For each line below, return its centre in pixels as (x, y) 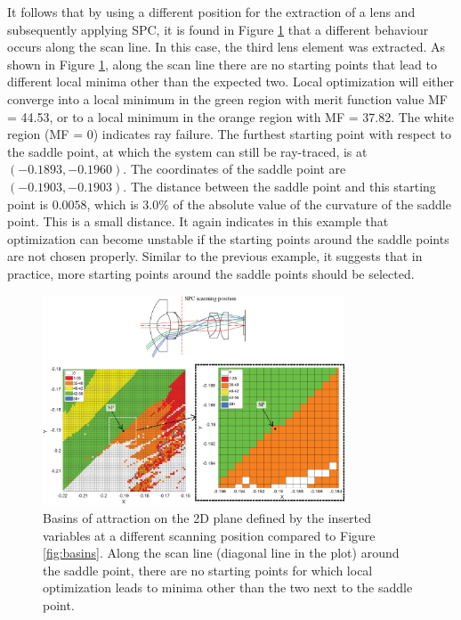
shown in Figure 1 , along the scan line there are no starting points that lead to (222, 64)
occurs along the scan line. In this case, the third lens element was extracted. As (226, 47)
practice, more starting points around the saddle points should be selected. (211, 273)
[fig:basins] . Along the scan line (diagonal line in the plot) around (221, 553)
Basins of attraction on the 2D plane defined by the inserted (207, 517)
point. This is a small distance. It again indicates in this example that (198, 221)
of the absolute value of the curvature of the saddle (312, 204)
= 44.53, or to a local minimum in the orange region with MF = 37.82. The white (230, 116)
